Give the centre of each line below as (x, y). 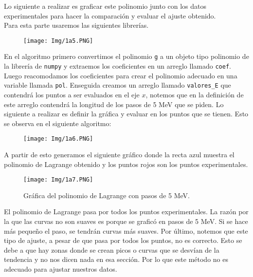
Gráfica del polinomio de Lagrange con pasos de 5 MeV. (107, 195)
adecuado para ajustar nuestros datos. (61, 269)
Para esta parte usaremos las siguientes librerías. (76, 25)
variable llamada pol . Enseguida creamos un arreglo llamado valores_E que (117, 85)
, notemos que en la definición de (195, 94)
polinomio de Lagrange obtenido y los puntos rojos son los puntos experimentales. (126, 164)
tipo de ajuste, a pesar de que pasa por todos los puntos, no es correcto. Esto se (123, 240)
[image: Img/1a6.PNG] (58, 139)
